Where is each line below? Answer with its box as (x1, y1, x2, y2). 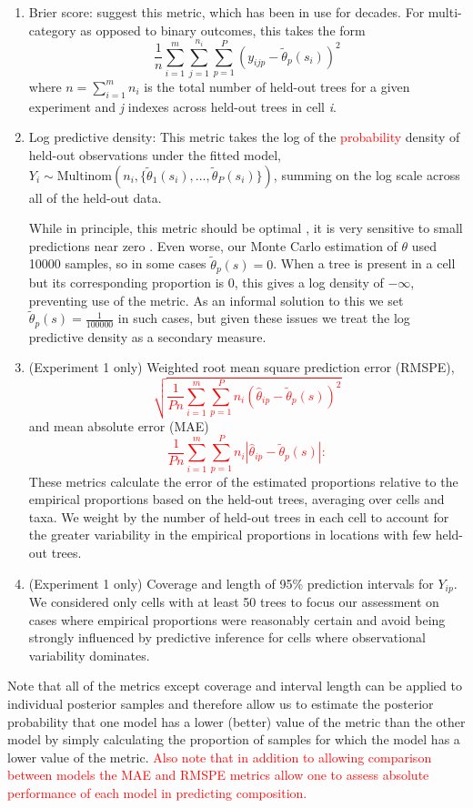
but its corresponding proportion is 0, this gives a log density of (28, 272, 384, 291)
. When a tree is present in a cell (273, 254, 456, 273)
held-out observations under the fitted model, (28, 145, 281, 164)
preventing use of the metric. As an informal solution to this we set (28, 290, 404, 309)
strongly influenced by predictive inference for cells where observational (28, 628, 426, 647)
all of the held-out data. (28, 187, 162, 207)
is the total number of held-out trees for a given (144, 76, 410, 96)
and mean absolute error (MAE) (28, 416, 209, 435)
